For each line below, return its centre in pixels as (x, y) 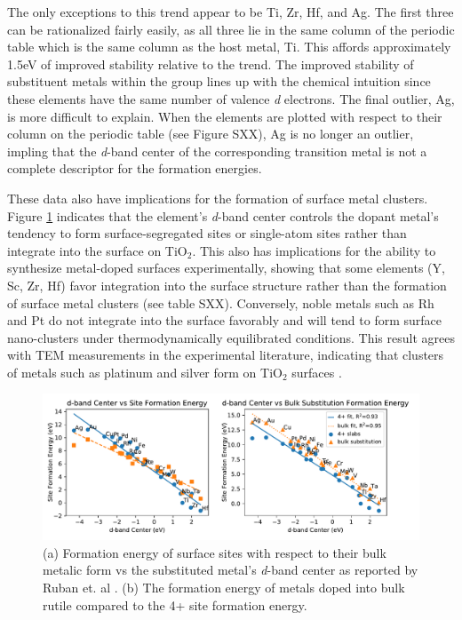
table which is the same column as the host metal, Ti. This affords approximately (229, 47)
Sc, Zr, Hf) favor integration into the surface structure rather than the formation (227, 285)
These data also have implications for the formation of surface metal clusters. (218, 198)
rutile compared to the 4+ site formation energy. (175, 604)
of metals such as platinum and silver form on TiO (145, 372)
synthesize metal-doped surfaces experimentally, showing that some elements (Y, (226, 268)
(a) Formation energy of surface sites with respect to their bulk (215, 552)
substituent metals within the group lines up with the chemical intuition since (219, 81)
